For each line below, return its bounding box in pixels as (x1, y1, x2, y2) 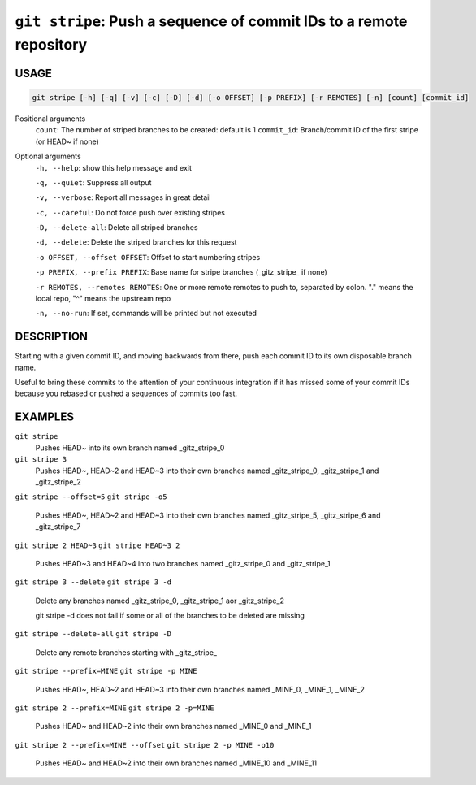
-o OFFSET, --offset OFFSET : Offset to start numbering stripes (35, 252, 261, 262)
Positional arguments (15, 114, 86, 124)
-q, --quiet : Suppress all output (35, 177, 152, 187)
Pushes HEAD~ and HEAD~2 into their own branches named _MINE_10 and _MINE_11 (35, 758, 318, 768)
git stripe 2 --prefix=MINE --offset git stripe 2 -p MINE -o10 (15, 740, 275, 749)
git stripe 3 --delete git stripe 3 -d (15, 578, 172, 587)
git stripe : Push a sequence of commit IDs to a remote (15, 12, 408, 30)
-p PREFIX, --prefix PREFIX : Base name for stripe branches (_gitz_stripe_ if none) (35, 267, 328, 277)
